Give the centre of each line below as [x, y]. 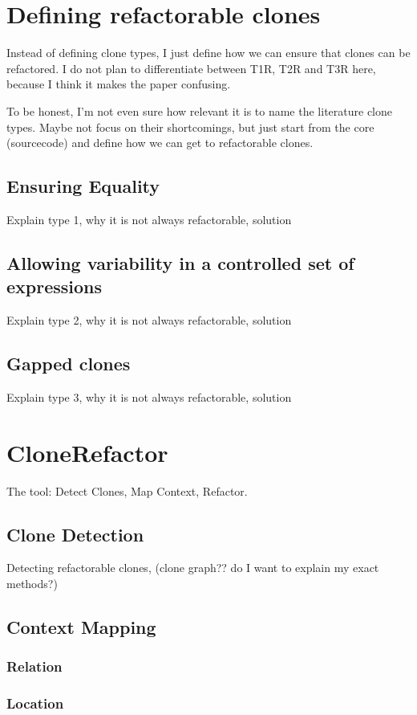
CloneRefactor [87, 452]
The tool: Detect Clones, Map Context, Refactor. [127, 490]
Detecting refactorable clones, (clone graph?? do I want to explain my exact [193, 568]
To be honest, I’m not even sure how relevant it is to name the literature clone [199, 110]
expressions [55, 286]
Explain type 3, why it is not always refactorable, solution [149, 396]
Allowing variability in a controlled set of [180, 262]
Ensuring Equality [83, 186]
